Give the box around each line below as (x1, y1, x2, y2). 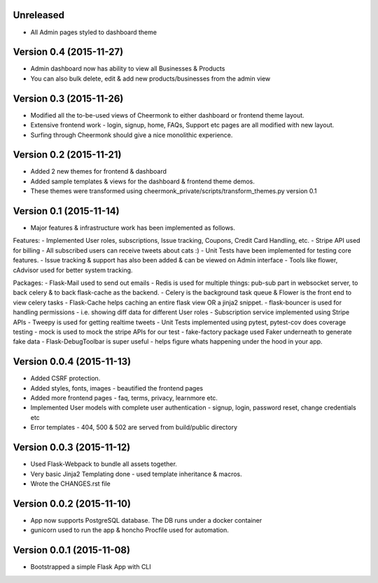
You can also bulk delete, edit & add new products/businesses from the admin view (30, 74, 271, 83)
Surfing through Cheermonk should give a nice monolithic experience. (30, 130, 233, 139)
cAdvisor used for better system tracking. (13, 266, 133, 274)
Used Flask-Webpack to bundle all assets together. (30, 460, 178, 468)
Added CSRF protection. (30, 374, 101, 383)
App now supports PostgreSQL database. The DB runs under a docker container (30, 516, 262, 524)
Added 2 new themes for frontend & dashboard (30, 167, 167, 176)
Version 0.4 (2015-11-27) (13, 46, 124, 58)
